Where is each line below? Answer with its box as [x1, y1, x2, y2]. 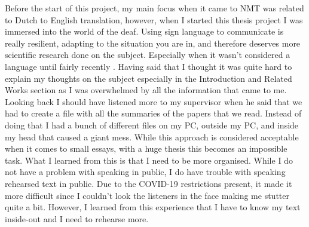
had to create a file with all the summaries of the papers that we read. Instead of [5, 107, 302, 119]
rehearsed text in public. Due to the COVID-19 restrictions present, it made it [5, 177, 292, 189]
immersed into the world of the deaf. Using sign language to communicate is [5, 25, 284, 38]
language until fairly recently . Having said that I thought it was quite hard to [5, 60, 292, 72]
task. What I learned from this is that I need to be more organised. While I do [5, 154, 293, 166]
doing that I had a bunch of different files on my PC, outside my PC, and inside [5, 118, 299, 131]
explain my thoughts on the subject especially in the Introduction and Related [5, 72, 292, 84]
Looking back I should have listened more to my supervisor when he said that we [5, 95, 302, 108]
